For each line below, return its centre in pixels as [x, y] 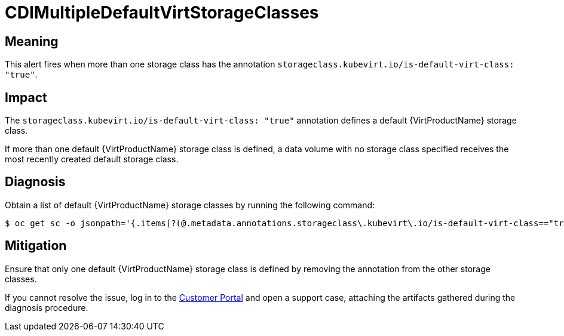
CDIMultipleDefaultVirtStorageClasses [162, 13]
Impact [26, 97]
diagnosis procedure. [47, 307]
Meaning [32, 41]
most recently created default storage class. [92, 159]
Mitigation [36, 246]
